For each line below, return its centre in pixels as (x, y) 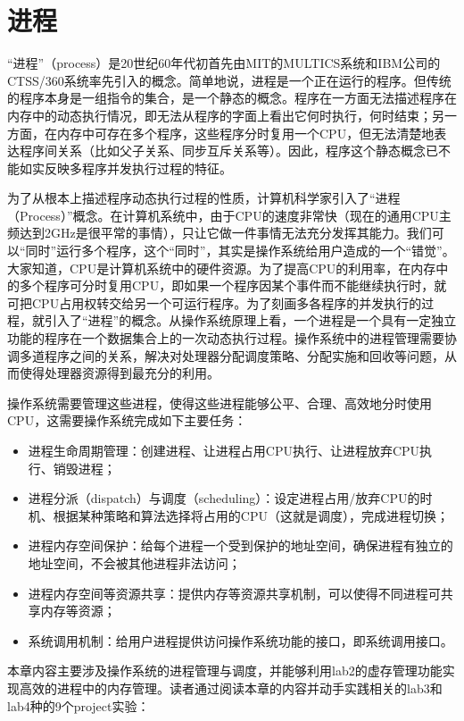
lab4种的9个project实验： (79, 705)
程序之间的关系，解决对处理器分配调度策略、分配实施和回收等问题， (244, 355)
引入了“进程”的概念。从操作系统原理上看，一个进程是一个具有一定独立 (250, 320)
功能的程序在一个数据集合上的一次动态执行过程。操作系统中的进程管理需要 (226, 338)
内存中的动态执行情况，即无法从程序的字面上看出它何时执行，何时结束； (220, 115)
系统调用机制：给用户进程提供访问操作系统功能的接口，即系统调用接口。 (240, 640)
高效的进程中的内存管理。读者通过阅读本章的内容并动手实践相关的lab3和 (231, 687)
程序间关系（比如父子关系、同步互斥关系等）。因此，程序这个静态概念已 (228, 151)
